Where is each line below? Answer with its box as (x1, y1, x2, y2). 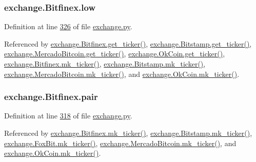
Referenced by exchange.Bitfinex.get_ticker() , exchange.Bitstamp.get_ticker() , (4, 38, 252, 49)
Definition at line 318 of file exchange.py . (4, 110, 132, 121)
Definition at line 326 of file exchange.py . (4, 21, 132, 32)
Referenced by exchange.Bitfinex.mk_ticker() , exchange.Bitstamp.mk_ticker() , (4, 128, 252, 138)
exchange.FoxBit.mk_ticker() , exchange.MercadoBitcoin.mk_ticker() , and (4, 137, 237, 148)
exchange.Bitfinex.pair (4, 90, 98, 103)
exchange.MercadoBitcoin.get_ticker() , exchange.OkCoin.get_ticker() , (4, 48, 225, 59)
